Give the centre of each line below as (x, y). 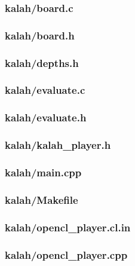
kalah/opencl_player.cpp (66, 254)
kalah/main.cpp (43, 172)
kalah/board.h (40, 35)
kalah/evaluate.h (46, 117)
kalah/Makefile (42, 199)
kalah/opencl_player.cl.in (68, 227)
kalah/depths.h (42, 62)
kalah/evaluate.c (45, 90)
